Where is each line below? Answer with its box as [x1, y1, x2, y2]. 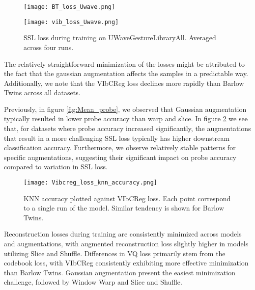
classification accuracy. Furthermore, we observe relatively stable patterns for [4, 142, 236, 153]
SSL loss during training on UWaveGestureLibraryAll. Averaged [24, 32, 216, 43]
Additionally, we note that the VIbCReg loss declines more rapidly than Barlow [4, 78, 244, 88]
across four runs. [24, 42, 74, 52]
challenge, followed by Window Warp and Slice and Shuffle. [4, 277, 182, 287]
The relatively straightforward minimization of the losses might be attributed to [4, 58, 245, 69]
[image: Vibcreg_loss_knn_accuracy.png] [24, 179, 158, 186]
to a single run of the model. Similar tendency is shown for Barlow [24, 203, 224, 213]
